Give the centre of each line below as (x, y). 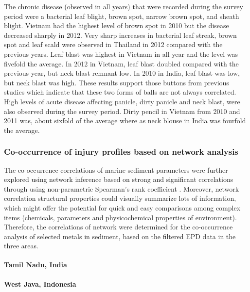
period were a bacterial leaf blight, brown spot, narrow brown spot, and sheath (122, 16)
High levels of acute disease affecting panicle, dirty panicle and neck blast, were (122, 101)
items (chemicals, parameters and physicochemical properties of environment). (120, 217)
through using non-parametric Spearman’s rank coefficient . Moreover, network (122, 188)
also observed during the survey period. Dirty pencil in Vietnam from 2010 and (122, 111)
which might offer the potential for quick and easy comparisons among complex (122, 207)
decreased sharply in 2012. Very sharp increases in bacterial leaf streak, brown (120, 35)
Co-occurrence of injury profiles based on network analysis (121, 152)
